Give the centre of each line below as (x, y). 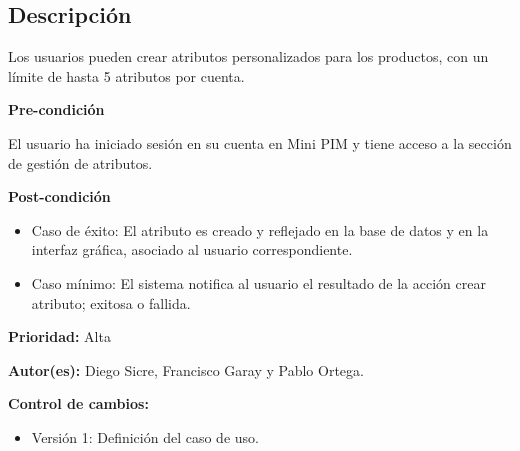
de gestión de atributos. (80, 162)
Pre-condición (56, 109)
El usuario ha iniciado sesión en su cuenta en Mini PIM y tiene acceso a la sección (260, 142)
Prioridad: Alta (59, 336)
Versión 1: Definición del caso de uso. (145, 436)
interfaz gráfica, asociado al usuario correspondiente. (192, 249)
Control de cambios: (78, 403)
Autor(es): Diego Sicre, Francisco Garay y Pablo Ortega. (186, 369)
